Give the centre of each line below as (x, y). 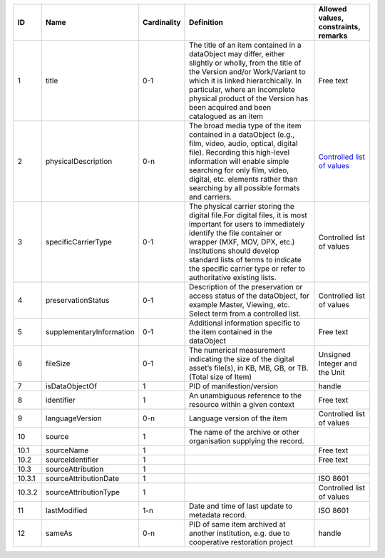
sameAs (59, 533)
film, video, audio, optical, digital (243, 144)
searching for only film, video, (239, 170)
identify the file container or (236, 233)
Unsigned (334, 355)
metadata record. (218, 515)
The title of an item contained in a (245, 45)
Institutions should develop (234, 251)
